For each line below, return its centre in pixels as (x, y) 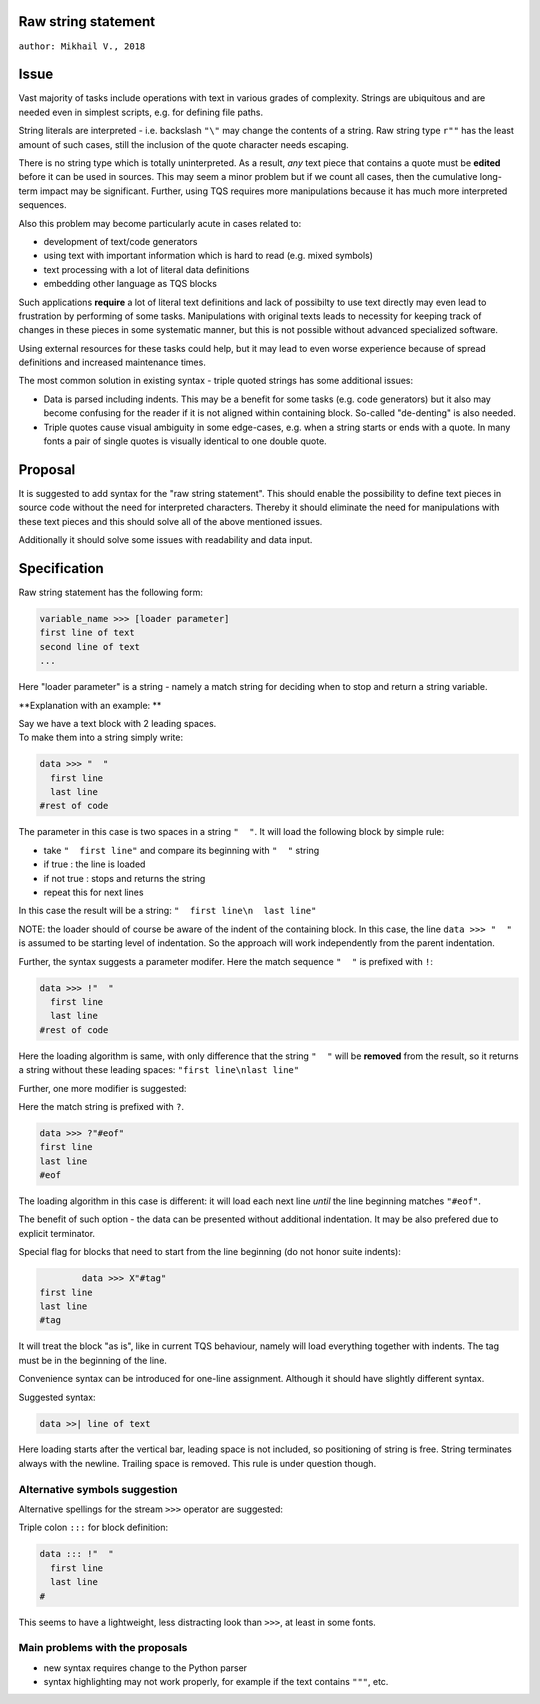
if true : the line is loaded (94, 864)
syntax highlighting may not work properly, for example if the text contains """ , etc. (216, 1682)
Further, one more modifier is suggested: (102, 1088)
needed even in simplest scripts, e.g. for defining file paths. (141, 112)
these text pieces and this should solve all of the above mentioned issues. (170, 521)
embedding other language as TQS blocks (130, 284)
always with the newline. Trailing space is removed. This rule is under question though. (197, 1463)
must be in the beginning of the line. (92, 1360)
